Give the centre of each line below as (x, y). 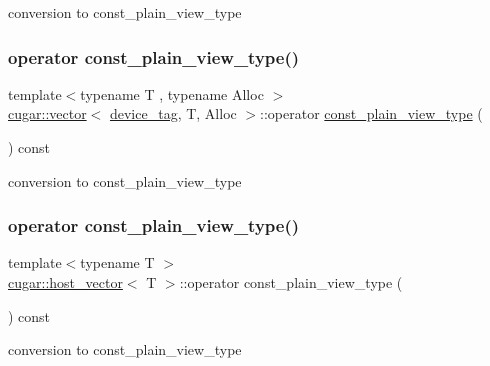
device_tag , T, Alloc (173, 113)
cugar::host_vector (65, 282)
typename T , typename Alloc (172, 93)
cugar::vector (47, 113)
